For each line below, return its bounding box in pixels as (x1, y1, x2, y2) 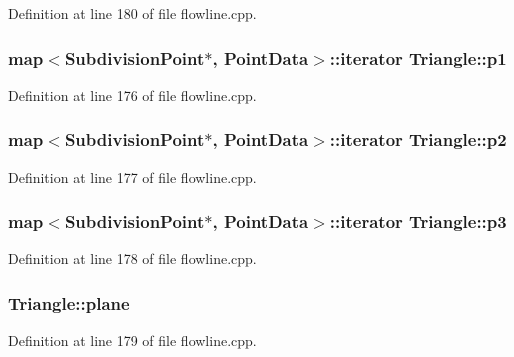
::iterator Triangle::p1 (329, 45, 507, 70)
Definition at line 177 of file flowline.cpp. (8, 166, 257, 187)
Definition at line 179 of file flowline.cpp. (8, 330, 257, 351)
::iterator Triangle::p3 (329, 209, 507, 234)
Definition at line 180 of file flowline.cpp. (8, 3, 257, 23)
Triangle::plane (8, 290, 130, 315)
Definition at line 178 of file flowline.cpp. (8, 248, 257, 269)
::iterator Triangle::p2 (329, 127, 507, 152)
